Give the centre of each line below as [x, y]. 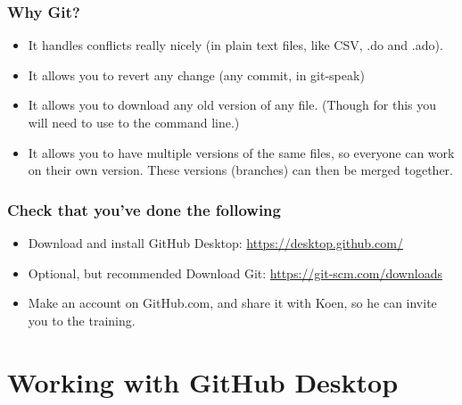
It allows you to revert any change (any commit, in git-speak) [196, 74]
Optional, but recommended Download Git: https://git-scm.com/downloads [235, 273]
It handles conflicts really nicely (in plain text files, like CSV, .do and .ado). [235, 45]
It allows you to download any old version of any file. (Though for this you [232, 105]
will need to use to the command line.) [134, 122]
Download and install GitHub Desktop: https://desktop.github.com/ [215, 243]
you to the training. [82, 320]
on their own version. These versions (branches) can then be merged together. [240, 170]
